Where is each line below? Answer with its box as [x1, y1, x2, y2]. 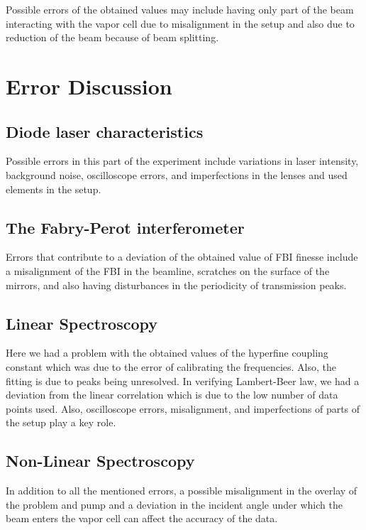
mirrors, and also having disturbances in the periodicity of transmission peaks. [6, 277, 347, 292]
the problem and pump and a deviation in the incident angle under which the [6, 497, 343, 512]
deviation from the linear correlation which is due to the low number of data [6, 387, 338, 402]
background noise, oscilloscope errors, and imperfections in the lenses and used [6, 167, 348, 182]
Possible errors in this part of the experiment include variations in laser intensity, [6, 153, 359, 168]
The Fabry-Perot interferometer [6, 216, 245, 238]
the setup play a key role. [6, 415, 116, 430]
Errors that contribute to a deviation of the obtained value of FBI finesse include [6, 249, 358, 264]
